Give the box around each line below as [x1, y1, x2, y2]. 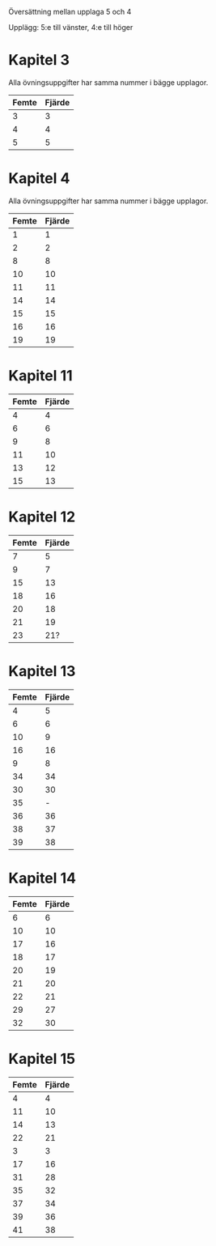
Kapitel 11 [8, 367, 73, 385]
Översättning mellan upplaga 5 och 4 [8, 7, 132, 16]
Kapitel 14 [8, 869, 77, 887]
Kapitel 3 [8, 51, 70, 70]
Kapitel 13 [8, 661, 76, 680]
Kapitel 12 [8, 508, 76, 525]
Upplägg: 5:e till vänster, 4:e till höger [8, 23, 133, 32]
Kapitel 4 [8, 169, 70, 188]
